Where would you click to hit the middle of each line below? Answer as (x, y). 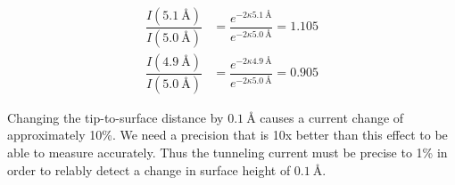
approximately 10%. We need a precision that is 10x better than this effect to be (227, 135)
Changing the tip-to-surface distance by (116, 117)
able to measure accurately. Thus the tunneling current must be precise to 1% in (227, 152)
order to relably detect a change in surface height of (149, 169)
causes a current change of (332, 117)
